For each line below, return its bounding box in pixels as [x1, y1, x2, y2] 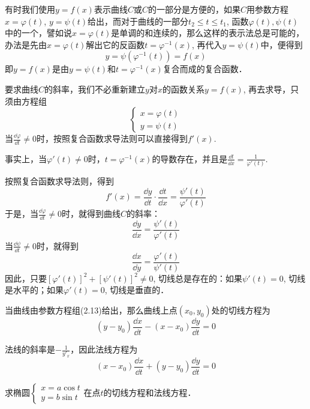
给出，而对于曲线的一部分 [88, 14, 189, 27]
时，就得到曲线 [61, 207, 121, 220]
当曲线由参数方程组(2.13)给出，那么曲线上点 [5, 303, 177, 316]
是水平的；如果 [5, 283, 64, 296]
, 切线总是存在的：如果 [153, 271, 243, 284]
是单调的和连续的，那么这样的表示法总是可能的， [111, 26, 305, 39]
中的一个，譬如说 [5, 26, 72, 39]
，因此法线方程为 [70, 343, 138, 356]
